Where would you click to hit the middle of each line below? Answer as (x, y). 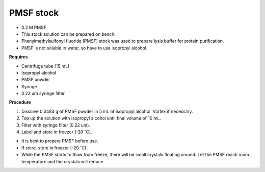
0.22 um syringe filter (43, 94)
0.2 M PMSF (34, 27)
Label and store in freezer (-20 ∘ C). (57, 132)
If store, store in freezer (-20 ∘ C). (54, 147)
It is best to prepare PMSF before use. (60, 141)
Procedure (20, 102)
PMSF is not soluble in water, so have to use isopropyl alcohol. (84, 48)
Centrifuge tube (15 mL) (45, 66)
